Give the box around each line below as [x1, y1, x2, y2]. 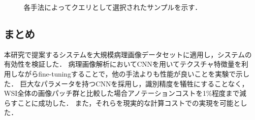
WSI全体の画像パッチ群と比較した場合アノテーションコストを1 [4, 88, 206, 98]
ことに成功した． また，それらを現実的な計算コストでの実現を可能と [17, 97, 241, 108]
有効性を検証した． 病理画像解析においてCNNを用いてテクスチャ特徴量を [4, 59, 242, 69]
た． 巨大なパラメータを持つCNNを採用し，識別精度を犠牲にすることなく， [4, 78, 249, 88]
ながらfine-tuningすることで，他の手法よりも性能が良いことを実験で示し [17, 68, 250, 79]
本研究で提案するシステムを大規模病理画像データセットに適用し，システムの [4, 49, 252, 59]
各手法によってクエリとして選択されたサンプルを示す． [24, 2, 202, 12]
